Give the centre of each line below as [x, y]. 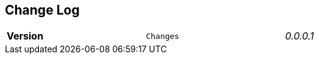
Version [25, 36]
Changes [163, 36]
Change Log [42, 10]
